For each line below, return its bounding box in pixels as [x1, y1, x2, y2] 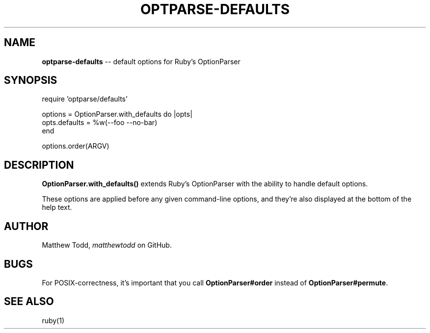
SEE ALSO [4, 295, 54, 308]
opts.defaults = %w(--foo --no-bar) [42, 118, 158, 127]
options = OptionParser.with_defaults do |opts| [42, 110, 192, 119]
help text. [42, 203, 72, 212]
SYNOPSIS [4, 74, 57, 87]
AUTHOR [4, 220, 49, 232]
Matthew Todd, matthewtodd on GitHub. [42, 241, 172, 250]
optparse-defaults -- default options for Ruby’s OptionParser [42, 57, 241, 66]
